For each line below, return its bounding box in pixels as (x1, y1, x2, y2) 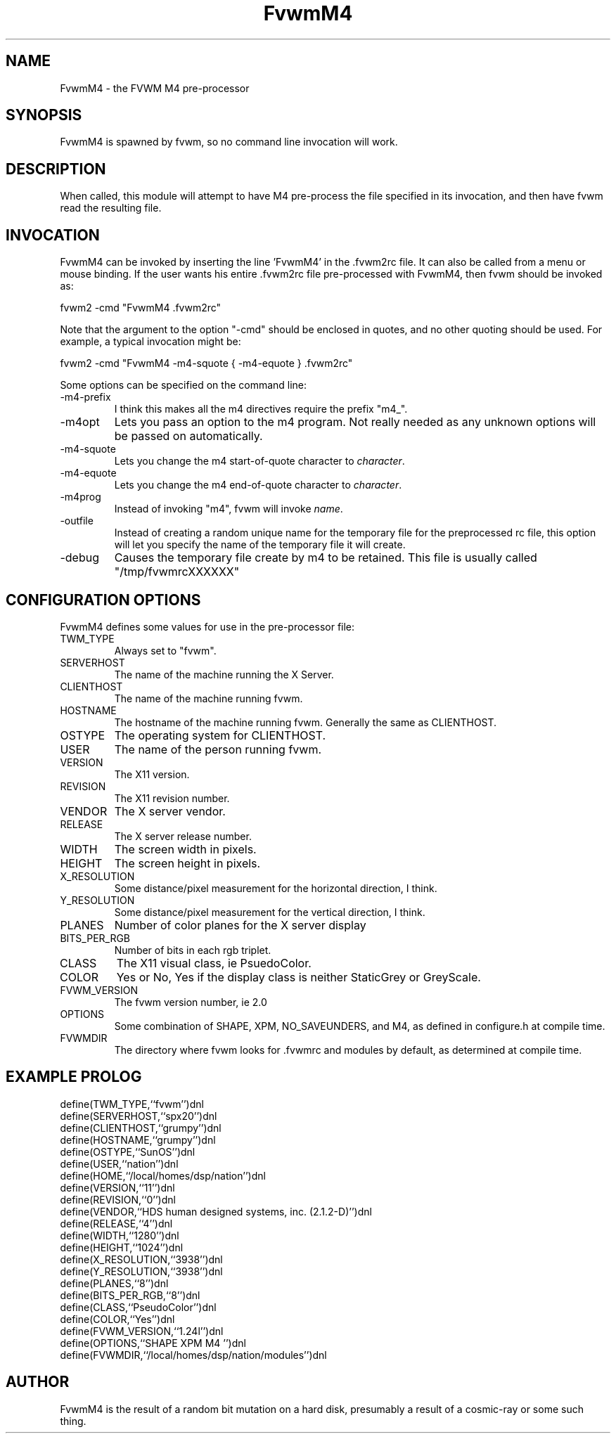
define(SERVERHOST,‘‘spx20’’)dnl (60, 1109, 217, 1122)
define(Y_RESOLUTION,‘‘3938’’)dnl (60, 1265, 223, 1277)
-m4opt (60, 415, 100, 430)
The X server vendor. (114, 804, 226, 818)
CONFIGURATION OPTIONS (6, 591, 201, 609)
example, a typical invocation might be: (60, 335, 241, 348)
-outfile (60, 515, 94, 527)
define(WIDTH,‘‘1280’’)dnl (60, 1229, 179, 1241)
